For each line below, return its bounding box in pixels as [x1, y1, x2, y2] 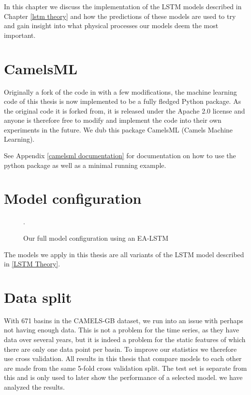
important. [4, 30, 36, 40]
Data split [4, 287, 72, 307]
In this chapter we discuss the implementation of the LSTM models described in [4, 1, 242, 11]
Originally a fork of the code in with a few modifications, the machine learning [4, 86, 237, 97]
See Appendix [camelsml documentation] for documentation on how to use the [4, 150, 236, 161]
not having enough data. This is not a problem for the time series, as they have [4, 325, 239, 335]
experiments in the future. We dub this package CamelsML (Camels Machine [4, 124, 233, 134]
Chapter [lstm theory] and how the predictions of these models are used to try [4, 11, 236, 21]
